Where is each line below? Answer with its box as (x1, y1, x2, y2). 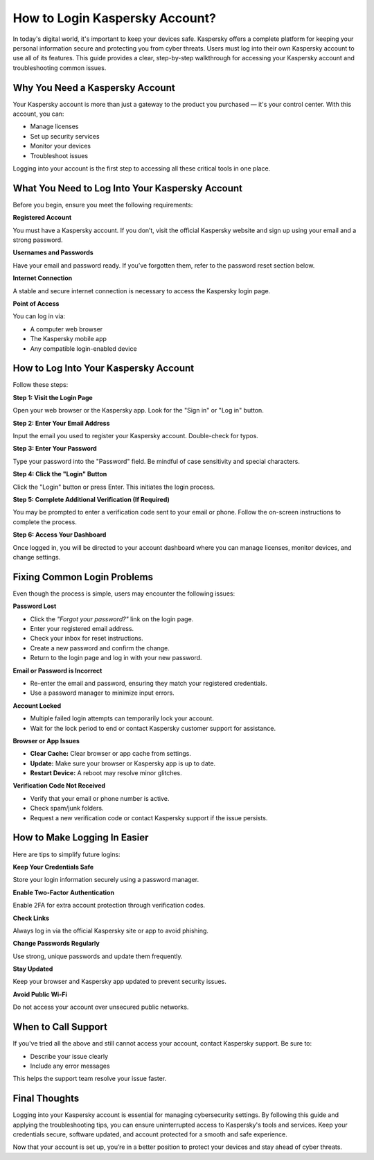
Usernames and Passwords (12, 248, 93, 257)
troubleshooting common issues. (12, 63, 107, 72)
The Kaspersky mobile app (30, 335, 107, 343)
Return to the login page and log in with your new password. (30, 654, 202, 662)
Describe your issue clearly (30, 1052, 109, 1060)
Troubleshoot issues (30, 151, 89, 159)
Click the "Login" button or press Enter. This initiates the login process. (12, 483, 215, 491)
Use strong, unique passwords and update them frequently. (12, 952, 183, 960)
